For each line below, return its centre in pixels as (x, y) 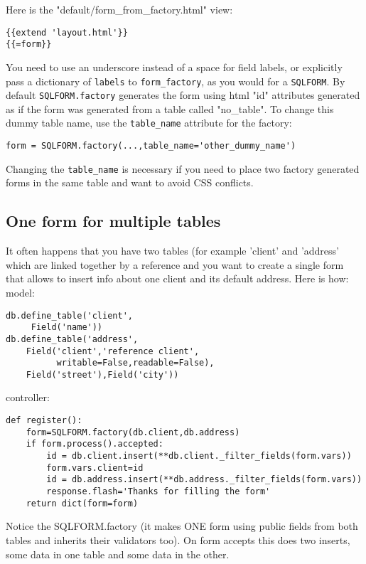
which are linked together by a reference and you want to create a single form (175, 264)
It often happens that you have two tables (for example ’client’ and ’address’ (172, 251)
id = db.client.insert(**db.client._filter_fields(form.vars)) (199, 456)
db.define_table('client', (69, 315)
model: (20, 292)
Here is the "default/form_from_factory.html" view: (119, 9)
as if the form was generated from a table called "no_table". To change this (170, 108)
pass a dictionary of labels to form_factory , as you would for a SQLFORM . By (176, 81)
